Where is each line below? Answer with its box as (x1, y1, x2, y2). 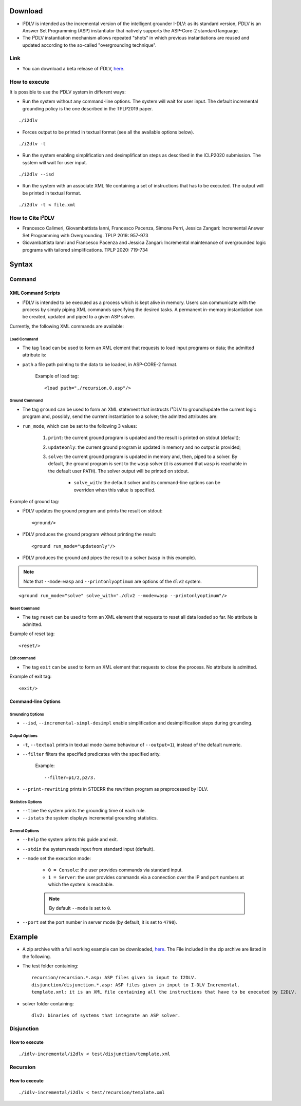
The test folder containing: (22, 963, 79, 969)
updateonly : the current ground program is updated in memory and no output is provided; (48, 444, 241, 450)
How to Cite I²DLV (9, 215, 55, 222)
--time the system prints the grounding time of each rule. (22, 808, 146, 814)
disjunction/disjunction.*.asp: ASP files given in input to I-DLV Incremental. (31, 982, 240, 988)
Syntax (9, 260, 33, 269)
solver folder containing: (22, 1000, 74, 1006)
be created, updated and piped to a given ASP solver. (22, 314, 136, 320)
